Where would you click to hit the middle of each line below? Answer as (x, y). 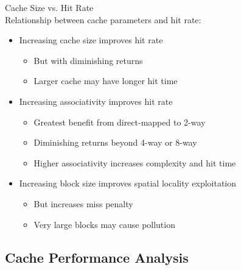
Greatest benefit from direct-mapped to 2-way (120, 122)
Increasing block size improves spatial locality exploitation (128, 183)
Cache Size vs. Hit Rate (49, 7)
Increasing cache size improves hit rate (91, 40)
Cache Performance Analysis (97, 257)
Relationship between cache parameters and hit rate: (103, 19)
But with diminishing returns (88, 60)
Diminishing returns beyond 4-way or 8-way (115, 142)
